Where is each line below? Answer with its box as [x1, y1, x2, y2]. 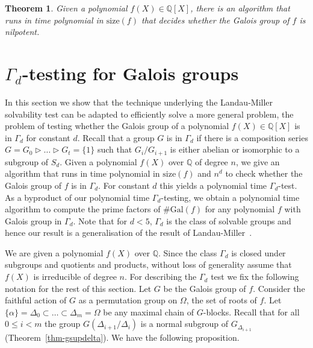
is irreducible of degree [33, 270, 117, 283]
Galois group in [5, 214, 62, 227]
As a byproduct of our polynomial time [5, 191, 150, 203]
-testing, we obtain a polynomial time [161, 191, 300, 203]
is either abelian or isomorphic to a [170, 143, 300, 156]
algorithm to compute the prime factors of [5, 203, 161, 215]
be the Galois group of [163, 282, 246, 294]
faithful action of [5, 294, 67, 306]
